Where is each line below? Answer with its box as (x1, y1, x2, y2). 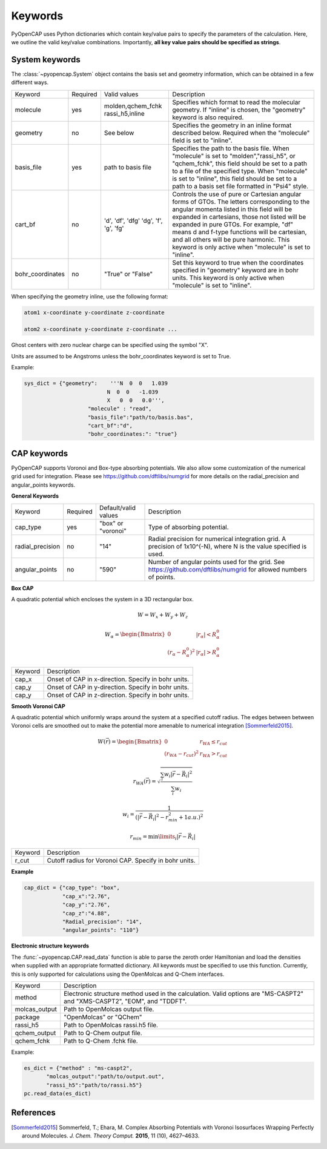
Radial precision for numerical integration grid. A (148, 535, 286, 543)
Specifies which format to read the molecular (172, 97, 301, 106)
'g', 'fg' (104, 224, 124, 232)
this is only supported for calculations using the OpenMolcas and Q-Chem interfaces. (11, 970, 225, 978)
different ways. (11, 79, 48, 86)
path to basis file (104, 163, 151, 171)
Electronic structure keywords (11, 942, 90, 950)
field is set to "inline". (172, 136, 233, 145)
